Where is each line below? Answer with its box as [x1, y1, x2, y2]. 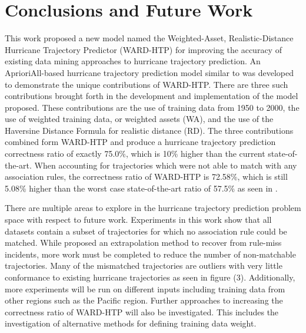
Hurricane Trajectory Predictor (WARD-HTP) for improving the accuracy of [5, 43, 282, 55]
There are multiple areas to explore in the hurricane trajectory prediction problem [5, 202, 301, 214]
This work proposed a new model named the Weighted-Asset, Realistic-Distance [5, 32, 294, 44]
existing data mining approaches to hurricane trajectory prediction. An [5, 55, 261, 67]
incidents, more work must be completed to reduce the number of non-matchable [5, 248, 296, 260]
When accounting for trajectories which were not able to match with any [34, 159, 297, 171]
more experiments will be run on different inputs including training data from [5, 282, 285, 295]
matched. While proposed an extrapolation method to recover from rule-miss [5, 236, 282, 249]
